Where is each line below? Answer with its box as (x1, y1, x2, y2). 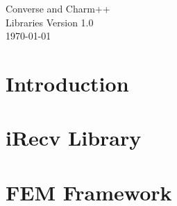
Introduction (6, 69, 129, 97)
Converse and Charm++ (6, 1, 110, 15)
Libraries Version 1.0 (6, 15, 94, 29)
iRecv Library (6, 123, 142, 152)
